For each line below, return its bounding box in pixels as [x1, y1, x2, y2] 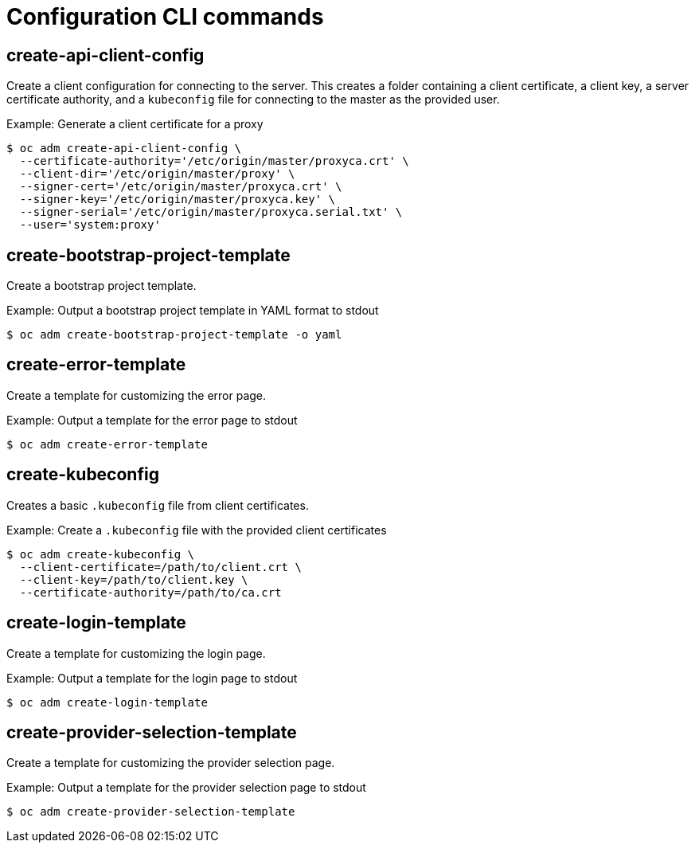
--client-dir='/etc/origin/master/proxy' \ [19, 167, 295, 181]
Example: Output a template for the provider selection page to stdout [6, 781, 366, 795]
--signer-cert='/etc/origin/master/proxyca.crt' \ [19, 180, 342, 194]
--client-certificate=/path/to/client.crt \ [19, 560, 302, 573]
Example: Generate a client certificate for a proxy [6, 117, 264, 131]
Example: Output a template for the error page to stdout [6, 413, 298, 427]
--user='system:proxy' [19, 218, 161, 232]
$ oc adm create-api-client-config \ [6, 142, 242, 155]
